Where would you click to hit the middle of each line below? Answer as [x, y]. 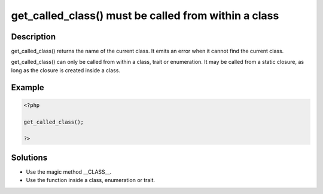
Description [33, 37]
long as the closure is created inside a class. [66, 70]
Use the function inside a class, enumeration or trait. [91, 180]
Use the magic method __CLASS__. [69, 172]
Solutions [29, 157]
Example [28, 87]
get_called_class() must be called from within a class [145, 16]
